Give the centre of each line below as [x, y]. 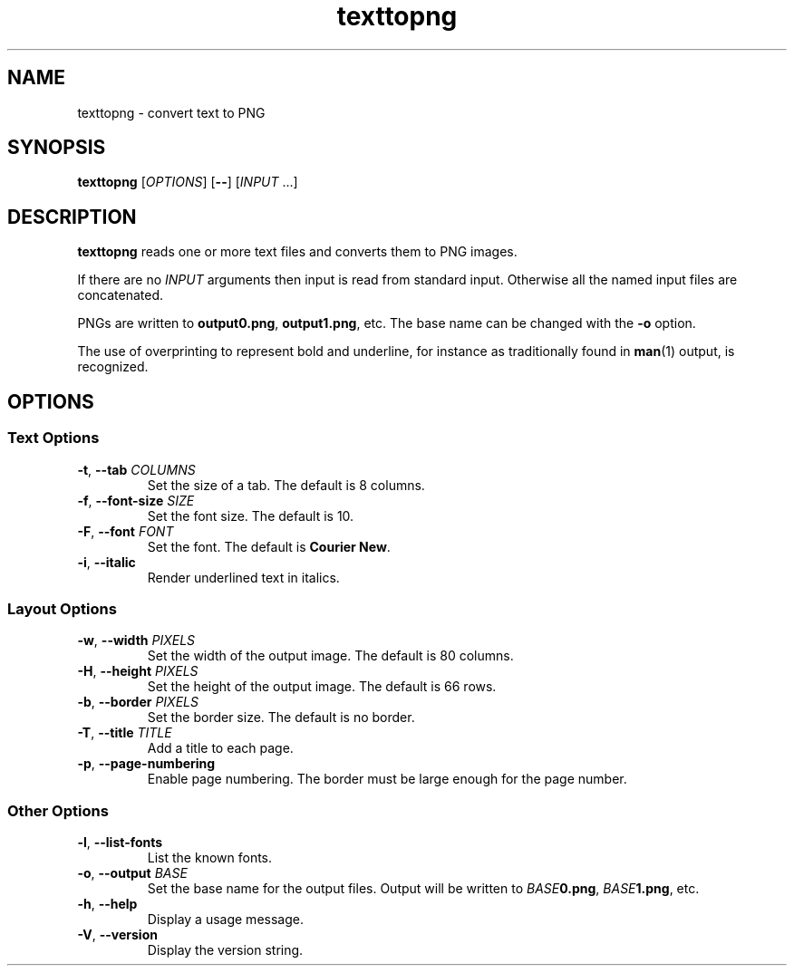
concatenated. [120, 295]
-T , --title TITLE [125, 733]
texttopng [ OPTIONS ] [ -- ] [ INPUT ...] [188, 182]
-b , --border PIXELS [138, 702]
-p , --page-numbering [146, 764]
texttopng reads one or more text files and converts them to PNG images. [297, 252]
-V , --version [117, 934]
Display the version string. [225, 950]
